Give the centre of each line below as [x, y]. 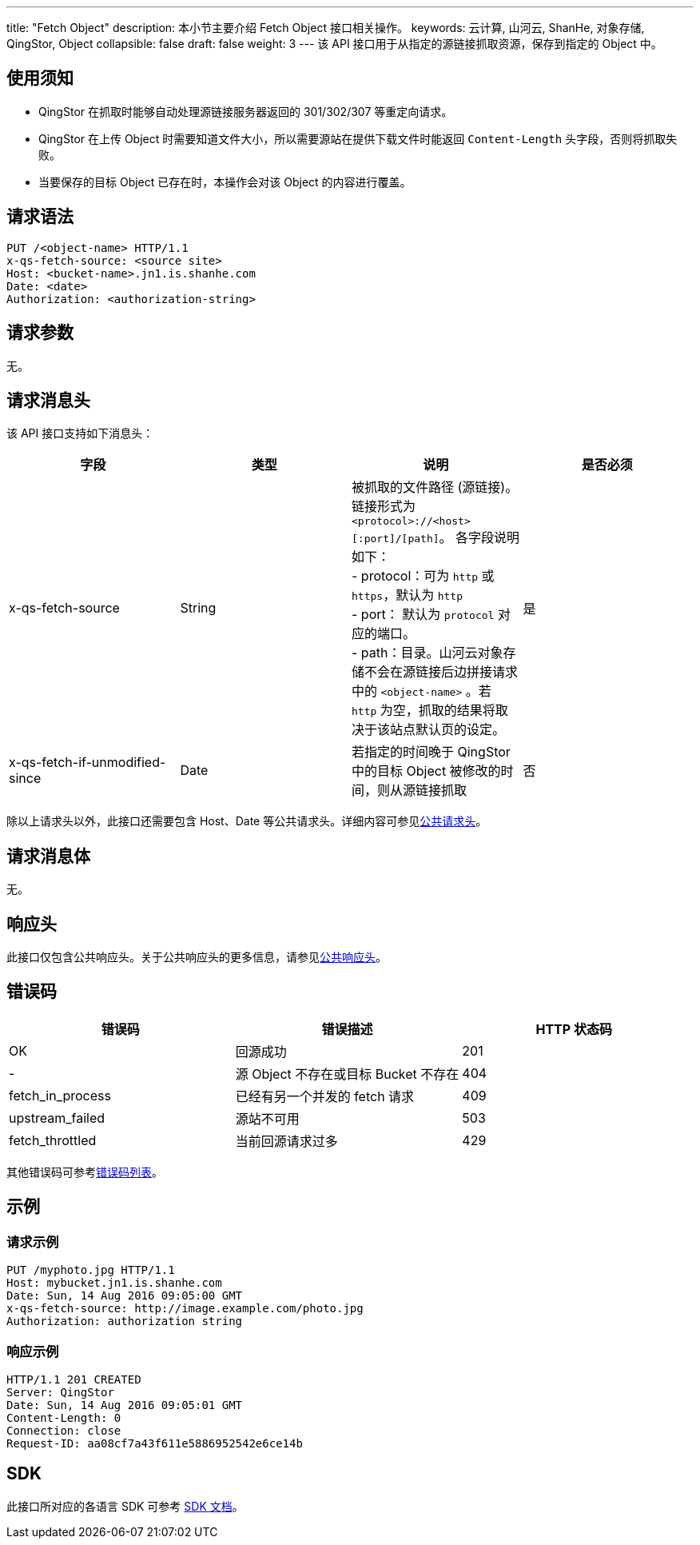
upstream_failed [57, 1118]
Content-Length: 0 [64, 1417]
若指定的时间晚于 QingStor [431, 752]
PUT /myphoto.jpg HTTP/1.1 [91, 1270]
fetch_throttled [53, 1140]
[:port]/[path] [396, 539]
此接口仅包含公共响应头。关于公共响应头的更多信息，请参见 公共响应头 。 [197, 957]
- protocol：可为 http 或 [423, 576]
